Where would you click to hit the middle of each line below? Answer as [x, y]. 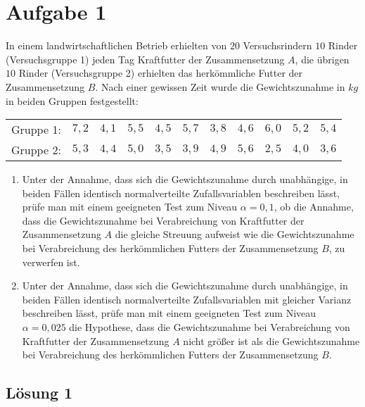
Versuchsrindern [277, 45]
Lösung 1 [39, 393]
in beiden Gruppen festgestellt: [72, 100]
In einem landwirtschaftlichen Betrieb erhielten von [116, 45]
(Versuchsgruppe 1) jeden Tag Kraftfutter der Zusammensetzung [145, 59]
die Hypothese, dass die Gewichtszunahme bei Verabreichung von [210, 327]
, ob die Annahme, [314, 207]
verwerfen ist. [51, 262]
